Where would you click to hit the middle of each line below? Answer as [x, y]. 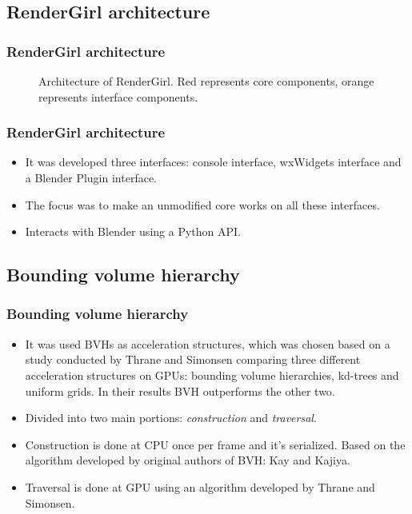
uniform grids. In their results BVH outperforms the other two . [180, 390]
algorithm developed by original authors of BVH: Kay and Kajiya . [188, 460]
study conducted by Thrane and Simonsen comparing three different [193, 359]
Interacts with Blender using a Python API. [133, 231]
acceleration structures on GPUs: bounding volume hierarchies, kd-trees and [212, 375]
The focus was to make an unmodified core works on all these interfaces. [202, 204]
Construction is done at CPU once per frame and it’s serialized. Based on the [215, 444]
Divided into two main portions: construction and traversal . [171, 418]
